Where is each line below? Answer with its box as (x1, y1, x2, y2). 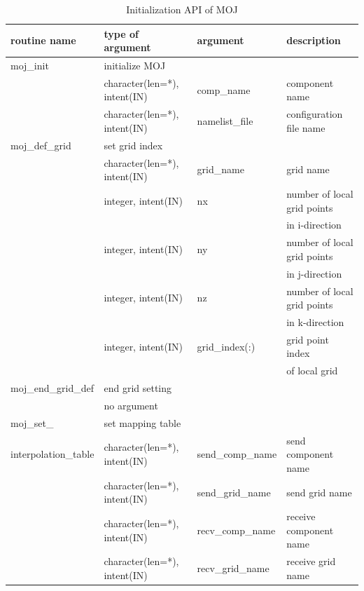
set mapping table (104, 415, 181, 430)
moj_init (10, 58, 49, 73)
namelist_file (197, 114, 253, 128)
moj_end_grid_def (10, 381, 94, 395)
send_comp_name (197, 447, 277, 461)
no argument (104, 398, 158, 412)
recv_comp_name (197, 522, 276, 537)
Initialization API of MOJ (126, 2, 238, 16)
